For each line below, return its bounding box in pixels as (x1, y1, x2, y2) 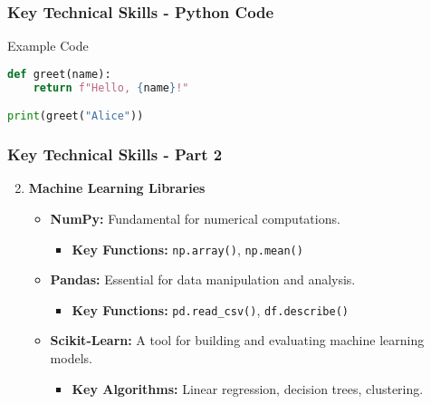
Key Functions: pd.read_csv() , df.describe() (72, 300, 350, 319)
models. (50, 349, 92, 367)
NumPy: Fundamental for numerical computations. (50, 208, 340, 227)
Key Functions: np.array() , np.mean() (72, 239, 303, 258)
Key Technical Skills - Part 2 (7, 143, 223, 166)
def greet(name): (7, 67, 111, 81)
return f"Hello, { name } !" (33, 81, 189, 94)
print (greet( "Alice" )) (7, 110, 144, 123)
